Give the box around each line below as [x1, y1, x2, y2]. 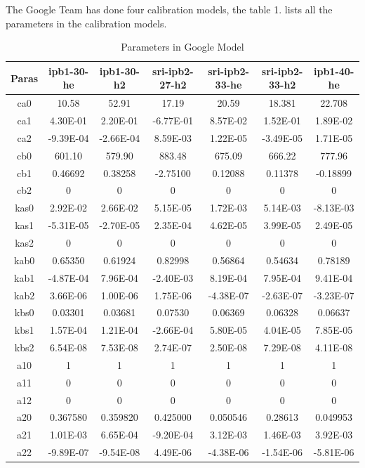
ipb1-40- [314, 63, 354, 78]
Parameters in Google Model [121, 39, 244, 54]
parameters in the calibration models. [6, 15, 167, 30]
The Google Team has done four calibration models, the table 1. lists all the [6, 2, 333, 16]
